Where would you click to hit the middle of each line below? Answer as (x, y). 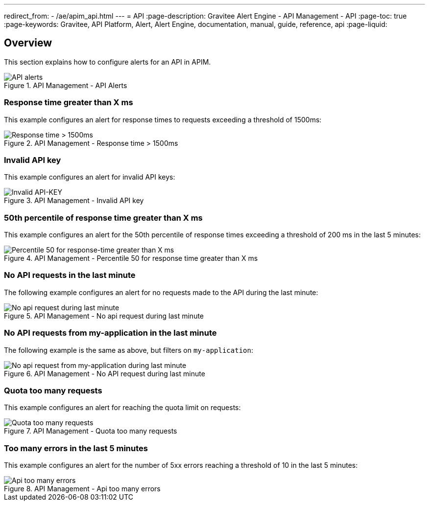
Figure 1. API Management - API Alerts (66, 85)
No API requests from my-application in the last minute (110, 333)
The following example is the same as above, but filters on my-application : (129, 350)
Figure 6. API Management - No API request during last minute (105, 373)
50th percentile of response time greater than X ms (103, 218)
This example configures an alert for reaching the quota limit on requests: (122, 408)
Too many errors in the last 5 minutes (76, 448)
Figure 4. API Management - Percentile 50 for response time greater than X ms (131, 258)
